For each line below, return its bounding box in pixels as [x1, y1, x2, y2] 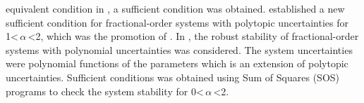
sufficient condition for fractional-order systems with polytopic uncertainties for [6, 15, 348, 29]
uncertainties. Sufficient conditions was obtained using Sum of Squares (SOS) [6, 69, 340, 84]
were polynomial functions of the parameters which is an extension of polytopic [6, 56, 348, 71]
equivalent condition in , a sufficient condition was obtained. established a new [6, 1, 345, 15]
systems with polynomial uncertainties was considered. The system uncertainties [6, 42, 353, 57]
